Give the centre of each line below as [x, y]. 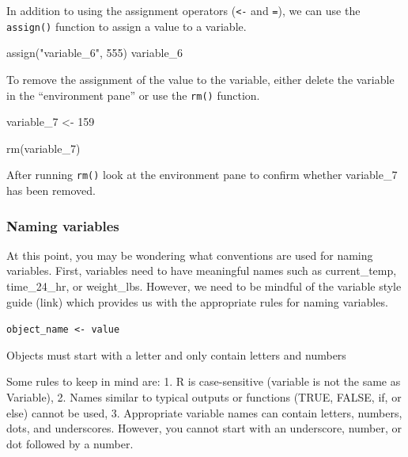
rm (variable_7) [43, 148]
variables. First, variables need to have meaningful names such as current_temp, [202, 270]
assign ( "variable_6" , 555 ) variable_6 [95, 53]
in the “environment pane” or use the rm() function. [133, 95]
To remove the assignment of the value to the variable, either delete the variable [200, 79]
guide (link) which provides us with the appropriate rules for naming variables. [197, 301]
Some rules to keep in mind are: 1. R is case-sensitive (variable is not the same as [204, 381]
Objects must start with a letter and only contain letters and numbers [176, 354]
